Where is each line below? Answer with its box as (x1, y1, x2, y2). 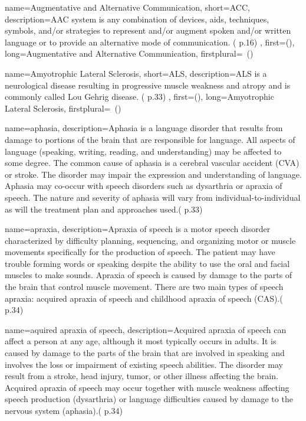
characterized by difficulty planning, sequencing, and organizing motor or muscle (5, 234, 296, 246)
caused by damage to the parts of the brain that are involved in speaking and (5, 347, 285, 359)
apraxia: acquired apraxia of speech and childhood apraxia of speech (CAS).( (5, 292, 283, 304)
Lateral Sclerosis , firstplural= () (5, 102, 121, 114)
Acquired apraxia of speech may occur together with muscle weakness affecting (5, 381, 289, 393)
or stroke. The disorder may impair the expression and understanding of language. (5, 168, 302, 180)
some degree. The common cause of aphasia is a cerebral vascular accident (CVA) (5, 156, 300, 169)
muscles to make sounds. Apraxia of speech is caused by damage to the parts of (5, 269, 292, 281)
